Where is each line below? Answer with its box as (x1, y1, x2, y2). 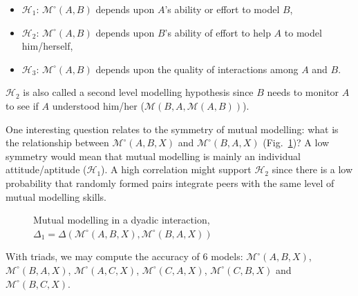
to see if (6, 98, 39, 112)
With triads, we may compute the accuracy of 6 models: (6, 249, 243, 264)
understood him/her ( (52, 98, 144, 112)
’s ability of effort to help (164, 25, 271, 39)
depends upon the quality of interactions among (95, 61, 299, 76)
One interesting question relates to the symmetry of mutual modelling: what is (6, 121, 339, 136)
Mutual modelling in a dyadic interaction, (33, 213, 210, 227)
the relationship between (6, 135, 109, 150)
